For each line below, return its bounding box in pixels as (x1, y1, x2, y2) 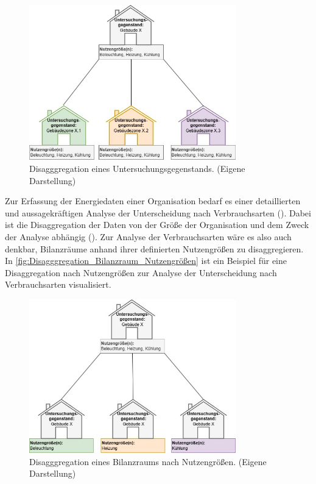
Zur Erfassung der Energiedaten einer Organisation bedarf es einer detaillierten (5, 194, 301, 207)
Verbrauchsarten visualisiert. (5, 278, 111, 291)
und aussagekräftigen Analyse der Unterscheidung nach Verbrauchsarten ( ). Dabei (5, 206, 311, 219)
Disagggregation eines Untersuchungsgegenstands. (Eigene (29, 162, 245, 174)
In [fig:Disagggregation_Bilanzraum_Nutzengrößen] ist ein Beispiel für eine (5, 254, 287, 267)
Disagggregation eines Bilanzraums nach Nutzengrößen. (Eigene (29, 455, 267, 468)
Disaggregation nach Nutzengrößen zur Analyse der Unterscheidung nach (5, 266, 277, 279)
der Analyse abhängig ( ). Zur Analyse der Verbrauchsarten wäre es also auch (5, 230, 292, 243)
